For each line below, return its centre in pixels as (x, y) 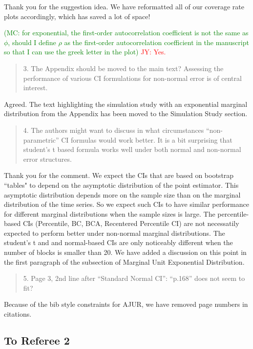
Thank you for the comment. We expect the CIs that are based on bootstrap (119, 175)
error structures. (47, 159)
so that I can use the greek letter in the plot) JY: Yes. (85, 52)
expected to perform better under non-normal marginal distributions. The (115, 233)
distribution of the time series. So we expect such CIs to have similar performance (126, 204)
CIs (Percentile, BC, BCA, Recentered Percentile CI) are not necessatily (131, 223)
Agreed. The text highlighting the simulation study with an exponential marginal (126, 104)
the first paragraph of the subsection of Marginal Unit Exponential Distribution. (124, 262)
